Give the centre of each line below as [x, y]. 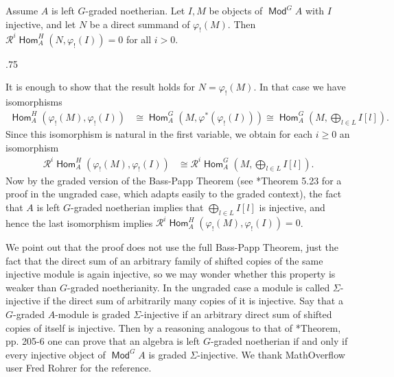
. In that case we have [300, 87]
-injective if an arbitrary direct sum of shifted [236, 314]
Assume [22, 10]
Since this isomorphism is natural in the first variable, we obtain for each [159, 133]
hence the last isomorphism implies [79, 222]
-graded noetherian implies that [137, 207]
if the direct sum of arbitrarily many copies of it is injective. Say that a [193, 301]
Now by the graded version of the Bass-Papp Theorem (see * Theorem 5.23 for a [174, 180]
